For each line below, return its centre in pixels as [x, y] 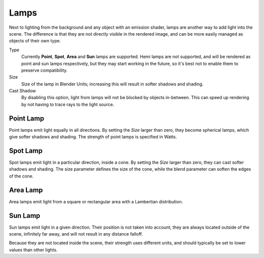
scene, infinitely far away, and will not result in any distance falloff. [76, 234]
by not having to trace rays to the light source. [68, 104]
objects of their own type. [35, 41]
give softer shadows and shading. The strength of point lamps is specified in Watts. [93, 137]
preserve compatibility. [44, 70]
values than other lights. [33, 250]
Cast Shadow [22, 91]
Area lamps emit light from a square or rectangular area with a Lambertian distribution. [96, 201]
